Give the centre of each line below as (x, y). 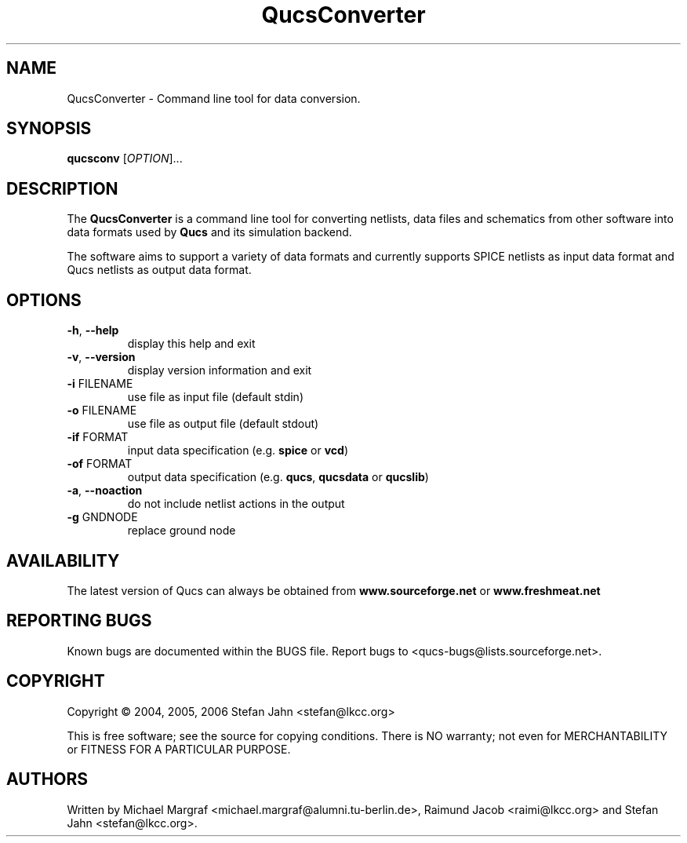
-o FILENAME (102, 411)
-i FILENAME (100, 384)
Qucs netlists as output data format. (159, 270)
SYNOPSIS (49, 129)
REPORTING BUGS (79, 621)
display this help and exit (191, 344)
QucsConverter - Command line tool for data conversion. (214, 98)
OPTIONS (44, 300)
